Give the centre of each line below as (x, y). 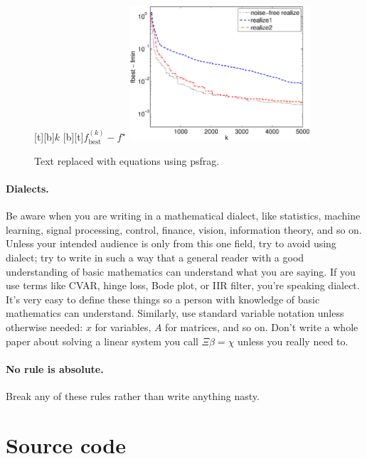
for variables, (123, 326)
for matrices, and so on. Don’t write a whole (262, 326)
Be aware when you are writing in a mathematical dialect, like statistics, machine (183, 216)
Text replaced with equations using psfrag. (127, 160)
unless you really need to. (293, 341)
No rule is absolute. (55, 368)
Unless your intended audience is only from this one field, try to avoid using (171, 243)
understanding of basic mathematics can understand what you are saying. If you (181, 271)
